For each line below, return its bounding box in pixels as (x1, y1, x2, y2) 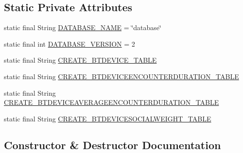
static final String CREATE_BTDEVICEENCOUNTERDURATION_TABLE (4, 71, 239, 81)
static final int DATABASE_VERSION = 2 (4, 38, 135, 49)
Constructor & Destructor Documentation (4, 137, 221, 152)
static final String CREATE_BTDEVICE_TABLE (4, 55, 157, 65)
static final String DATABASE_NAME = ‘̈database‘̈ (4, 22, 161, 33)
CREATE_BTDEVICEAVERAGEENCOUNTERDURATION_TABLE (4, 97, 219, 107)
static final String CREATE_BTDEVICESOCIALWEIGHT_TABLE (4, 113, 211, 123)
